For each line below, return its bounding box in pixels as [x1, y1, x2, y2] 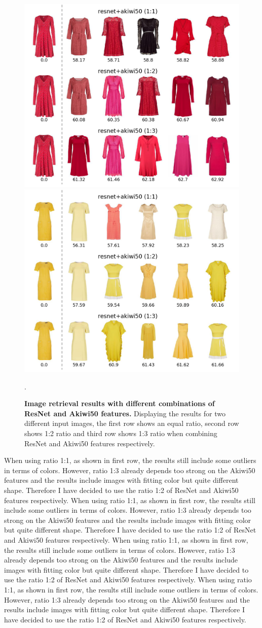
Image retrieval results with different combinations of [24, 398, 215, 409]
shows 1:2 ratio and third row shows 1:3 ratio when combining [24, 428, 217, 439]
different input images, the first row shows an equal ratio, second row [24, 418, 239, 428]
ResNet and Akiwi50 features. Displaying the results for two [24, 408, 226, 418]
